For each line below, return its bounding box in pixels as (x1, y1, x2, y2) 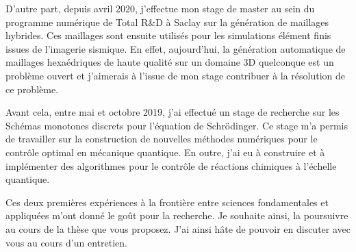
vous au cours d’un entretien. (5, 235, 127, 249)
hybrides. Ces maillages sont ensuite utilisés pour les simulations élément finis (5, 28, 331, 42)
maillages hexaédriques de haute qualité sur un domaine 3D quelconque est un (5, 55, 334, 69)
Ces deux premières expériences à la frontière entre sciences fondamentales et (5, 194, 329, 209)
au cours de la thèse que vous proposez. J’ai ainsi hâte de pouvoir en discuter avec (5, 221, 351, 236)
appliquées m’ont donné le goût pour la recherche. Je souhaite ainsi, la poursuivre (5, 208, 348, 223)
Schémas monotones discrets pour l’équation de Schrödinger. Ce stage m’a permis (5, 118, 348, 132)
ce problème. (5, 81, 59, 96)
